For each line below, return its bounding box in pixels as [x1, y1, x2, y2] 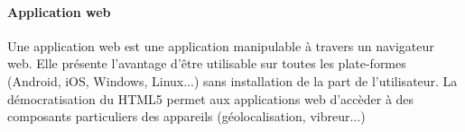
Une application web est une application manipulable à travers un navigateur [7, 36, 434, 55]
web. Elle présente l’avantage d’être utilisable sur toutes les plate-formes [7, 54, 406, 73]
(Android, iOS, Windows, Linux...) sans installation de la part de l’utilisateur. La [7, 71, 458, 90]
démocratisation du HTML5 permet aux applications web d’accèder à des [7, 89, 414, 108]
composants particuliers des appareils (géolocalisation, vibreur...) [7, 107, 366, 126]
